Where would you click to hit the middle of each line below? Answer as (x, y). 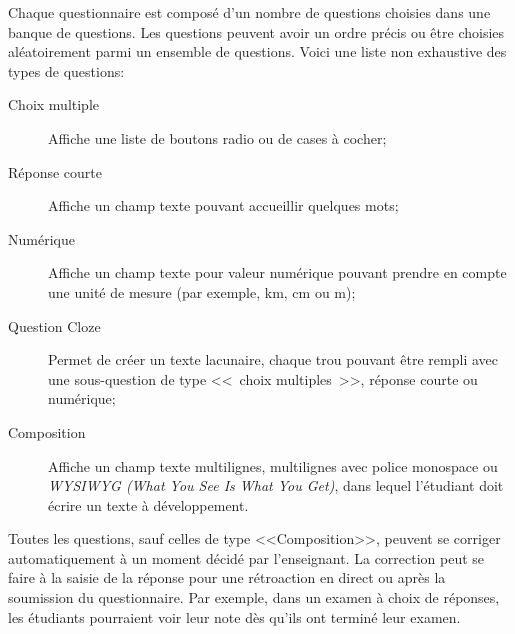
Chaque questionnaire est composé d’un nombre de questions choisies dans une (249, 12)
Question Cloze (54, 325)
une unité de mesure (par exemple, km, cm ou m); (202, 291)
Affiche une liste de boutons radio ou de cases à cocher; (217, 137)
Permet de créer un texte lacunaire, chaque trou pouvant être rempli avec (273, 359)
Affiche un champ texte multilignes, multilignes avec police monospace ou (273, 465)
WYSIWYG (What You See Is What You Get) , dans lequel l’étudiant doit (276, 485)
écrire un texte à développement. (148, 504)
